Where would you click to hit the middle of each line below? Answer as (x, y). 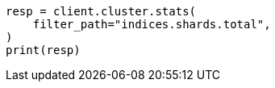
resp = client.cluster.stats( (101, 11)
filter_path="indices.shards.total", (152, 24)
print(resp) (43, 50)
